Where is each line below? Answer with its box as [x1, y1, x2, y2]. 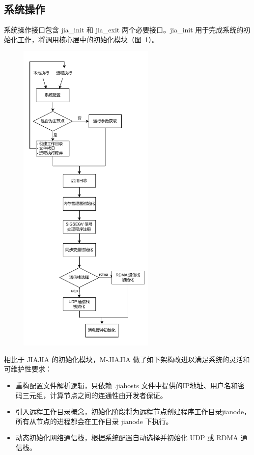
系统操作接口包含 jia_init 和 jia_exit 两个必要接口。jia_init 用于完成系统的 [4, 25, 244, 35]
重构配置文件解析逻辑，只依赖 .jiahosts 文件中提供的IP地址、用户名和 [15, 380, 238, 390]
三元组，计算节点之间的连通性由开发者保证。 [22, 390, 167, 400]
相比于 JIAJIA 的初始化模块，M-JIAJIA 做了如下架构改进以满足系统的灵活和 [4, 354, 250, 364]
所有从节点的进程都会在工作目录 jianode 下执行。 [15, 416, 173, 426]
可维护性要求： [4, 364, 52, 374]
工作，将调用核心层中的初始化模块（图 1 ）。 [17, 34, 159, 44]
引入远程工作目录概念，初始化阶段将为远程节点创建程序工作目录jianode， [15, 406, 251, 417]
